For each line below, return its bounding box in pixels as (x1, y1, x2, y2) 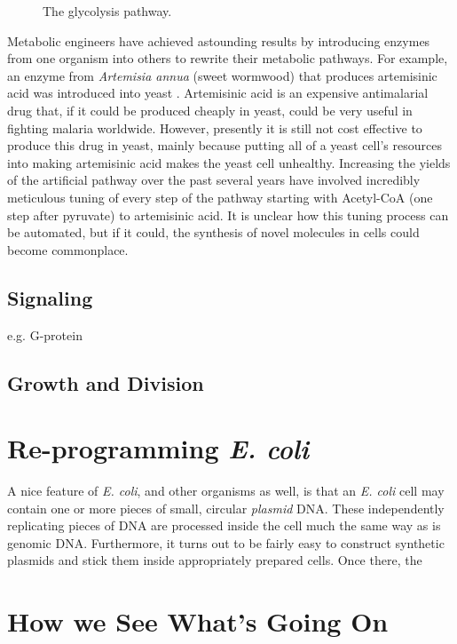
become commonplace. (7, 240, 129, 258)
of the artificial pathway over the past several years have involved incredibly (7, 171, 421, 189)
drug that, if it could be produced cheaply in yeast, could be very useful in (7, 100, 413, 119)
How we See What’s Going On (7, 603, 389, 640)
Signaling (7, 283, 93, 311)
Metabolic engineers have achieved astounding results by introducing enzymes (7, 31, 430, 50)
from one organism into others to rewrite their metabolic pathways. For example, (7, 49, 448, 68)
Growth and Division (7, 369, 204, 396)
